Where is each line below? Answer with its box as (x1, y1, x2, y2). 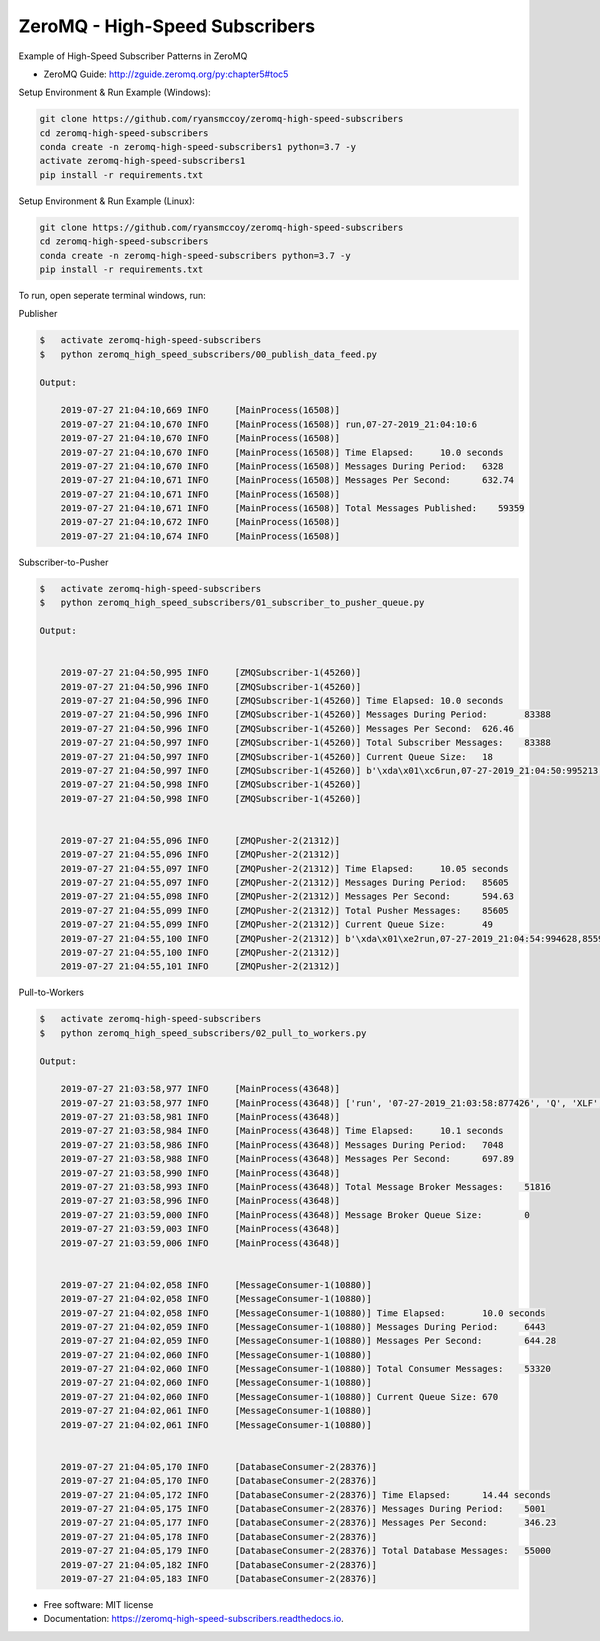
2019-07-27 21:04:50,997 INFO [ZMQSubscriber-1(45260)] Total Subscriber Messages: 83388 (60, 737, 552, 749)
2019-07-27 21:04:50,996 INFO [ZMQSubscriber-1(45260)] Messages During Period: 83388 (60, 709, 552, 720)
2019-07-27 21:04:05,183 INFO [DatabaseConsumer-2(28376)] (60, 1573, 378, 1584)
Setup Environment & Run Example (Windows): (18, 86, 212, 99)
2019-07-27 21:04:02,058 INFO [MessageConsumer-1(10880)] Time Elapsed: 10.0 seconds (60, 1307, 546, 1319)
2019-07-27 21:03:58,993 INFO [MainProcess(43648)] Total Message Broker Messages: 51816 (60, 1181, 552, 1193)
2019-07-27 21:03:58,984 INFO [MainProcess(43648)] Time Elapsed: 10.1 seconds (60, 1125, 504, 1137)
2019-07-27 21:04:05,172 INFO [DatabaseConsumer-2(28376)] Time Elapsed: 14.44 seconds (60, 1489, 552, 1500)
